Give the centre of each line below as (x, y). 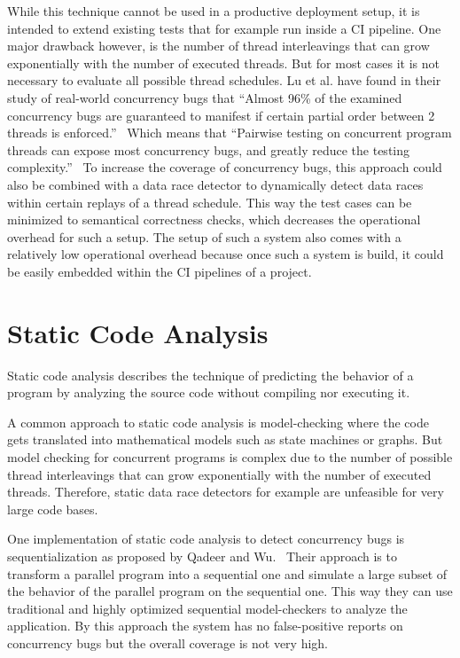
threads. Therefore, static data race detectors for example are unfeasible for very (226, 492)
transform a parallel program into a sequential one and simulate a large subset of (227, 573)
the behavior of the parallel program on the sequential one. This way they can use (230, 591)
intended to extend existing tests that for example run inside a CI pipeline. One (224, 28)
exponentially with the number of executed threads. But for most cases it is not (223, 63)
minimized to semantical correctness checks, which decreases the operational (214, 219)
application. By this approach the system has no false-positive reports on (205, 626)
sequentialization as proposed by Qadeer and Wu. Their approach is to (202, 556)
